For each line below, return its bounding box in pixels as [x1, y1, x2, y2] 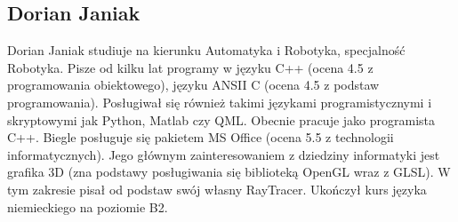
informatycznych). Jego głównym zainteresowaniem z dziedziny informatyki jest [7, 145, 440, 163]
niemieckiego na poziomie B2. [7, 197, 168, 216]
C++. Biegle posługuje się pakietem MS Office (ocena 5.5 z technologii [7, 128, 394, 147]
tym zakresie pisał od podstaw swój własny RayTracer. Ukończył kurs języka [7, 179, 427, 198]
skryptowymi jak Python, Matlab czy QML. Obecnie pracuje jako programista [7, 110, 436, 129]
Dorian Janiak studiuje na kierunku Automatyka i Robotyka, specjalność [7, 41, 406, 59]
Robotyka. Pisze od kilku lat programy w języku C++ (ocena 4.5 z [7, 58, 374, 76]
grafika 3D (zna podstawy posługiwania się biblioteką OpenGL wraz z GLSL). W [7, 163, 451, 181]
